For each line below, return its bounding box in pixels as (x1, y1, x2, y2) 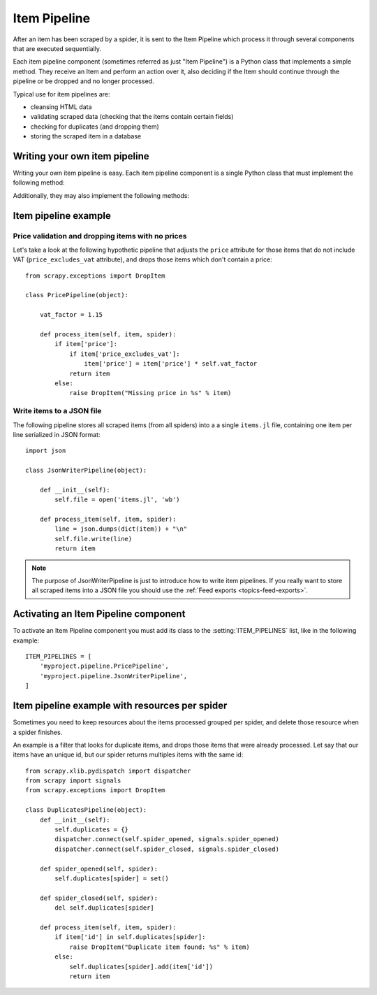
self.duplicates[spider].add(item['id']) (69, 962, 213, 971)
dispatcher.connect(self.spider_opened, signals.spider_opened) (54, 836, 279, 843)
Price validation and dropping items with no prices (13, 231, 187, 241)
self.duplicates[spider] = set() (54, 875, 169, 882)
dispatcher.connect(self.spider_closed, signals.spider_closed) (54, 845, 279, 853)
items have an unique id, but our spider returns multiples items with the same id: (13, 750, 244, 759)
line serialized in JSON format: (13, 430, 101, 438)
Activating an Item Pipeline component (13, 608, 186, 620)
